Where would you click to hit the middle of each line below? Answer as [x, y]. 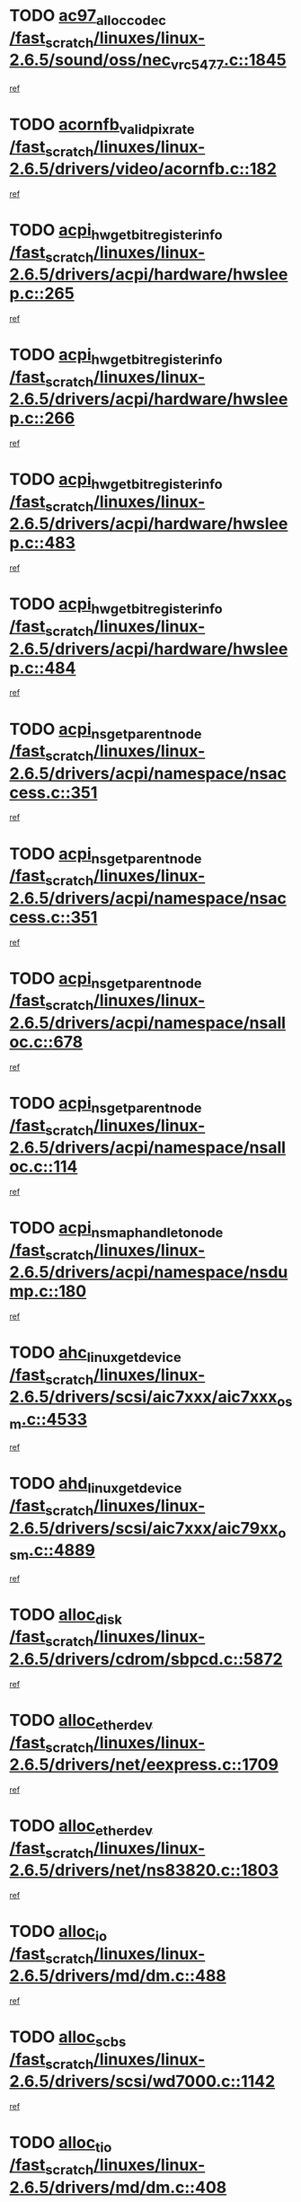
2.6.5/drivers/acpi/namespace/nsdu [149, 1273]
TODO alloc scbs [68, 2038]
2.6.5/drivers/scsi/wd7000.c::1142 [142, 2082]
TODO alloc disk [66, 1616]
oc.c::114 [44, 1167]
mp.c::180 [48, 1291]
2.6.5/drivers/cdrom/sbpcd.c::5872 [146, 1659]
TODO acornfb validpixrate [102, 126]
